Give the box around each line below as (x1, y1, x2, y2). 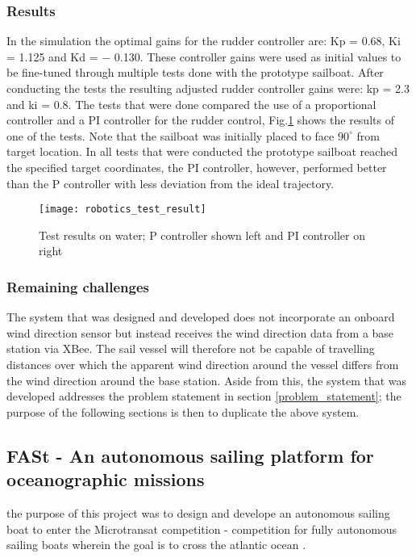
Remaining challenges (6, 276, 149, 296)
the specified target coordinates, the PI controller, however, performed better (6, 158, 387, 175)
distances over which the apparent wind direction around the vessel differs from (6, 356, 399, 372)
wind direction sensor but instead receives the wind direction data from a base (6, 324, 394, 341)
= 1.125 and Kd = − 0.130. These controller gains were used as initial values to (6, 48, 401, 65)
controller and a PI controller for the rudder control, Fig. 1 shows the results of (6, 111, 394, 128)
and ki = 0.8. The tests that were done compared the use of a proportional (6, 95, 376, 112)
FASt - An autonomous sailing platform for (6, 443, 374, 468)
